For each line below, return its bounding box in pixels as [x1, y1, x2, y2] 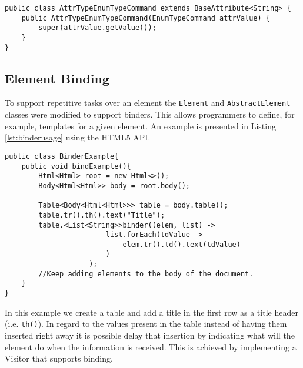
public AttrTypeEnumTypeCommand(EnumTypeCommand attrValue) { [21, 14, 271, 22]
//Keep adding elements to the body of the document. [38, 269, 254, 278]
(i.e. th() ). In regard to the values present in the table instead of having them [5, 317, 287, 330]
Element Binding [5, 69, 109, 87]
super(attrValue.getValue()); [38, 24, 157, 32]
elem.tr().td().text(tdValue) [122, 240, 241, 249]
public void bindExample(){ [21, 162, 131, 170]
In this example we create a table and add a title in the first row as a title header [5, 306, 298, 318]
